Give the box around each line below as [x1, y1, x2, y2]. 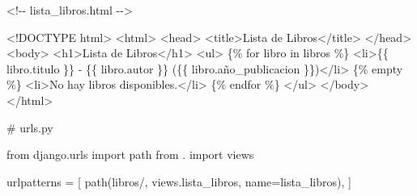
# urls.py [6, 119, 53, 136]
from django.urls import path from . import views [6, 146, 254, 163]
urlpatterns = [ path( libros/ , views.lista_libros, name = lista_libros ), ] [6, 173, 351, 190]
